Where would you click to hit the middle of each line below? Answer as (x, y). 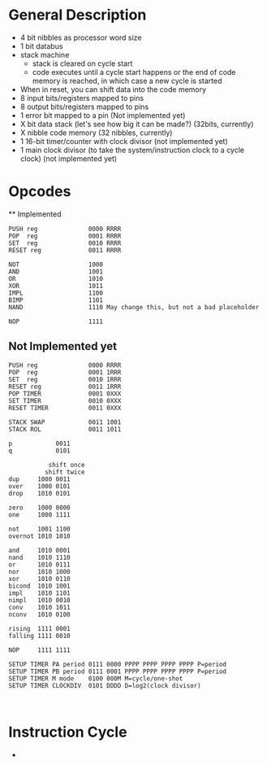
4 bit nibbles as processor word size (81, 37)
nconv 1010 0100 (39, 614)
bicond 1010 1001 (39, 586)
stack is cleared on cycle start (82, 63)
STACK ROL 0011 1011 (65, 429)
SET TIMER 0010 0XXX (65, 400)
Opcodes (40, 192)
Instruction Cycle (68, 732)
